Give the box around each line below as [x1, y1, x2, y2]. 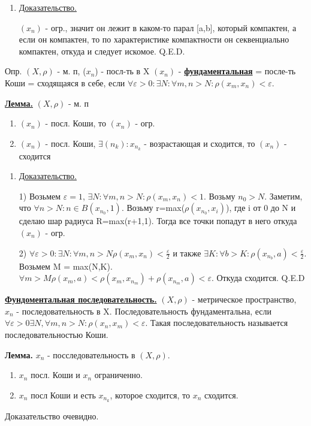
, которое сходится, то [110, 388, 191, 401]
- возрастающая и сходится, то [144, 137, 255, 149]
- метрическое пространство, [192, 293, 297, 306]
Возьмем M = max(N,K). [19, 259, 113, 272]
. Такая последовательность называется [145, 316, 288, 329]
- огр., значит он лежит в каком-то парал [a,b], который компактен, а [45, 21, 297, 34]
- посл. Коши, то [45, 117, 106, 129]
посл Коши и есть [31, 388, 96, 401]
